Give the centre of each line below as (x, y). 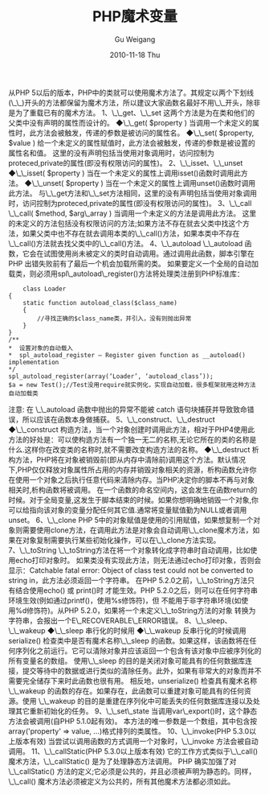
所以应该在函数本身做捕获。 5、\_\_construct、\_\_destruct (118, 419)
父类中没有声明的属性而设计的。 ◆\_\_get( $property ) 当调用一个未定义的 (130, 122)
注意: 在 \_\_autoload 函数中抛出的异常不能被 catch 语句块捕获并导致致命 (128, 409)
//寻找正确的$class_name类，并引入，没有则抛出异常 (114, 319)
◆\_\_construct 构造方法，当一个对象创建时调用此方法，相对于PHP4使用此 (132, 429)
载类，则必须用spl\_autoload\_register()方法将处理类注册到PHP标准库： (126, 274)
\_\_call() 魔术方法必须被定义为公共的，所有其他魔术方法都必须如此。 (122, 781)
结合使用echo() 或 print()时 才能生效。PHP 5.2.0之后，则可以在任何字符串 (137, 590)
